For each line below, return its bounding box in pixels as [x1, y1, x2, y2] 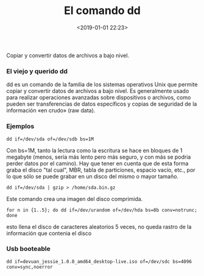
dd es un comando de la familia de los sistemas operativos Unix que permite [6, 81, 198, 89]
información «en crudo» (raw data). [6, 107, 96, 114]
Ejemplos [6, 122, 35, 131]
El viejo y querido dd [6, 67, 68, 75]
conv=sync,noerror [6, 264, 53, 270]
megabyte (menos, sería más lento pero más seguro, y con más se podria [6, 153, 191, 161]
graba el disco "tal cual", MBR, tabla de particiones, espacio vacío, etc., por [6, 166, 196, 173]
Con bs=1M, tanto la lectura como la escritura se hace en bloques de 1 [6, 147, 183, 154]
